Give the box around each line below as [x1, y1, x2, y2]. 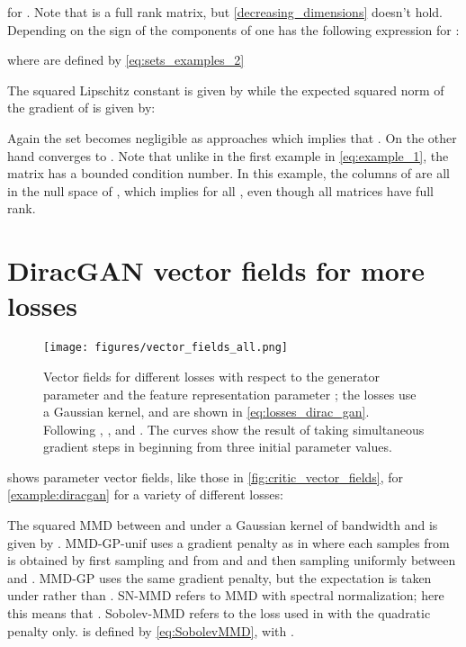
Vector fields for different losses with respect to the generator [43, 366, 380, 385]
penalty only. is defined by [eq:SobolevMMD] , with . [7, 621, 294, 640]
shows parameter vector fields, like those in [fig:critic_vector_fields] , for [7, 467, 404, 486]
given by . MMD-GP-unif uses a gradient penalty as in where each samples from [7, 533, 450, 552]
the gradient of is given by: [7, 98, 156, 117]
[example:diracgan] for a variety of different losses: [7, 485, 283, 504]
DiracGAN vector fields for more [7, 252, 425, 289]
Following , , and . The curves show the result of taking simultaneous [43, 419, 425, 438]
